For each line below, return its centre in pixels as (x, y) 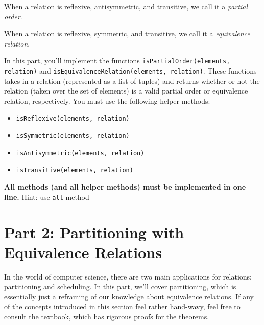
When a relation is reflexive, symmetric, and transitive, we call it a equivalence (127, 33)
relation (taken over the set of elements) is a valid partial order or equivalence (126, 91)
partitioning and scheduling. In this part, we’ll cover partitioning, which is (120, 286)
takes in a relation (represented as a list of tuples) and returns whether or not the (132, 80)
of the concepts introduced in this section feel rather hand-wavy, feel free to (122, 306)
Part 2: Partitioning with (94, 232)
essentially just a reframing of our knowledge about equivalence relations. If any (129, 296)
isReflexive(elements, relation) (73, 119)
